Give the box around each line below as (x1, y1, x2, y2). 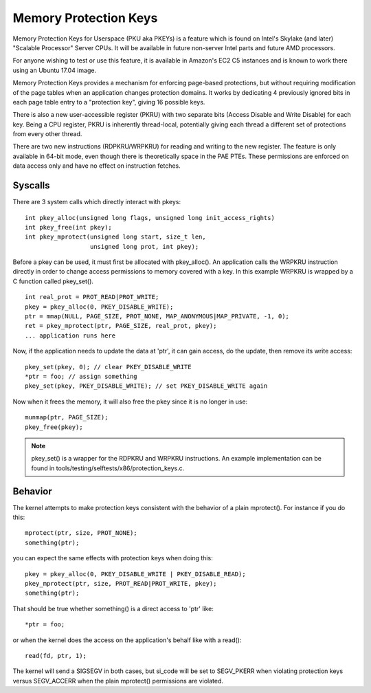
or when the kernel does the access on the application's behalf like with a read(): (12, 636, 242, 644)
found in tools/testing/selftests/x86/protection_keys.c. (31, 464, 185, 472)
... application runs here (25, 331, 116, 340)
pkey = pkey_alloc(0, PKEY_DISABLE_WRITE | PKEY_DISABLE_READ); (25, 570, 247, 577)
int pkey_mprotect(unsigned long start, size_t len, (25, 233, 206, 241)
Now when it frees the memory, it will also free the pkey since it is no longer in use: (12, 397, 248, 406)
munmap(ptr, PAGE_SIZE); (25, 413, 109, 421)
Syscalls (12, 179, 51, 192)
